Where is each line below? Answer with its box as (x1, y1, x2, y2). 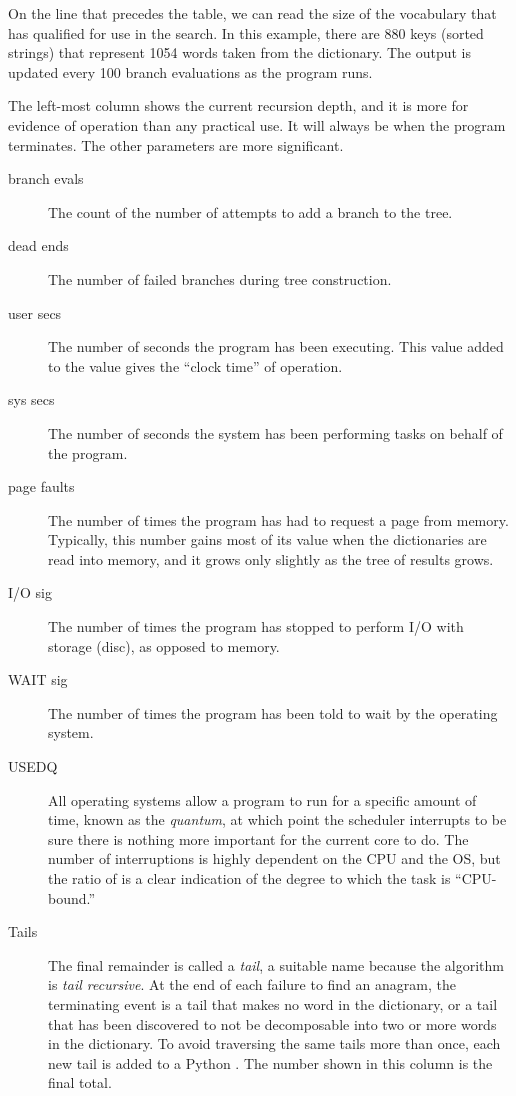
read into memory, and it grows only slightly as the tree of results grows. (48, 548, 494, 569)
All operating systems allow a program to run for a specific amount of (48, 789, 477, 810)
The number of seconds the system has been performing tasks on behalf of (48, 422, 503, 443)
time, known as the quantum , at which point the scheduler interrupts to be (48, 809, 507, 830)
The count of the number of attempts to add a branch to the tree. (48, 201, 453, 222)
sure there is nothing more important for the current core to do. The (48, 828, 469, 849)
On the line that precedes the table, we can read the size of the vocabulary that (8, 3, 497, 23)
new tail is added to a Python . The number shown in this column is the (48, 1052, 493, 1073)
